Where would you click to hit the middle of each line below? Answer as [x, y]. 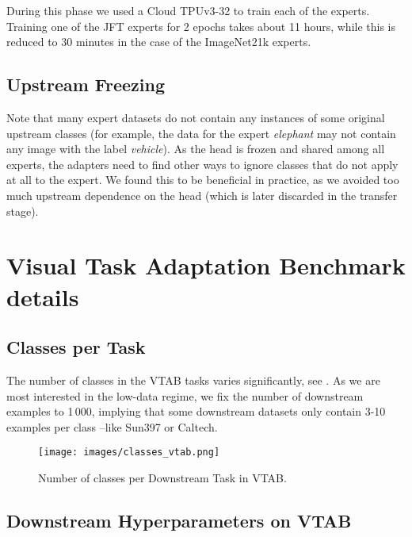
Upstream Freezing [86, 84]
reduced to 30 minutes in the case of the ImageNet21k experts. [159, 42]
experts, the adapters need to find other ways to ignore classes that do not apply [202, 164]
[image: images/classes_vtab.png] [129, 453]
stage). [23, 211]
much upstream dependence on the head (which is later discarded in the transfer [202, 195]
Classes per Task [76, 347]
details [43, 296]
